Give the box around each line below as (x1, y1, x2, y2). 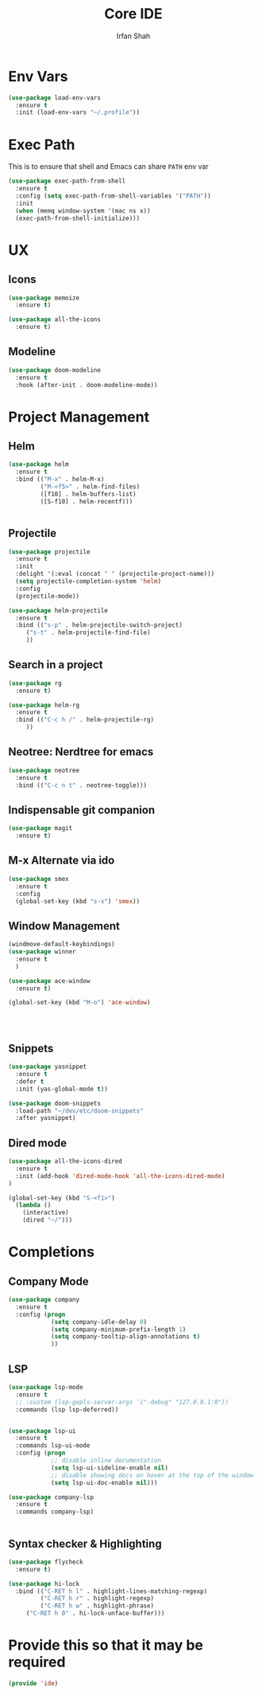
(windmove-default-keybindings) (8, 941, 115, 949)
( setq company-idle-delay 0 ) (50, 1317, 148, 1326)
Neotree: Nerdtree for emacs (8, 746, 154, 759)
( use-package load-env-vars (8, 93, 102, 102)
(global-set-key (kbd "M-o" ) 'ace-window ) (8, 999, 151, 1007)
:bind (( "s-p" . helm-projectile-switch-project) (15, 621, 183, 629)
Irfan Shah (116, 31, 151, 41)
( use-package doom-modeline (8, 366, 102, 374)
